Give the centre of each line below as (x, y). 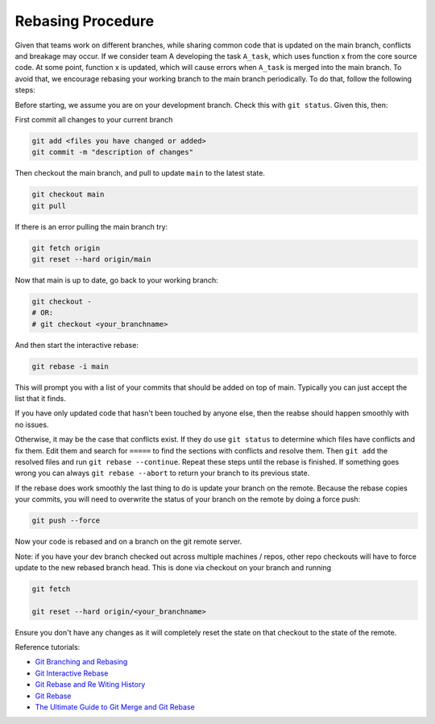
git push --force (66, 521)
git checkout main (68, 194)
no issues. (32, 424)
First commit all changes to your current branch (94, 119)
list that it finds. (40, 399)
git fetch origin (66, 248)
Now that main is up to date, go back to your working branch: (116, 280)
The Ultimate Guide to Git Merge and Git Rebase (115, 707)
